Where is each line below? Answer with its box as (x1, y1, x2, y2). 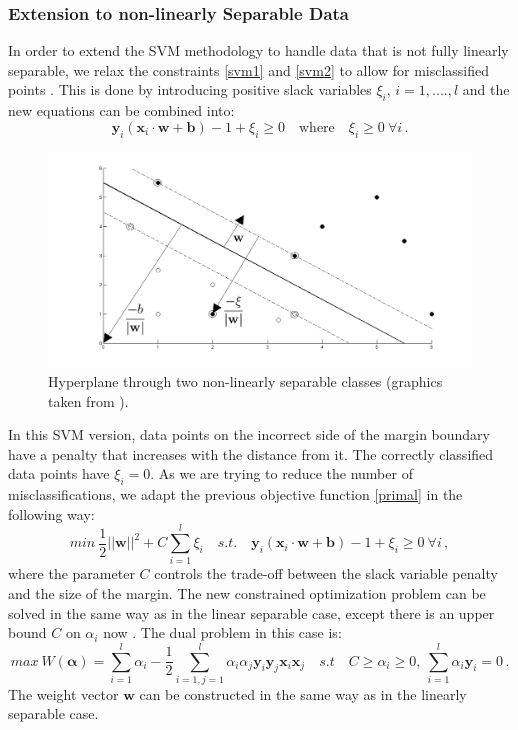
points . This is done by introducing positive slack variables (8, 79, 372, 100)
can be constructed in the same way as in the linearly (139, 683, 467, 704)
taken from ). (48, 390, 129, 411)
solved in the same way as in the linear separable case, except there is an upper (8, 602, 495, 623)
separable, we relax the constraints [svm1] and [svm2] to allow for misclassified (8, 59, 490, 80)
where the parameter (8, 563, 135, 584)
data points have (8, 463, 110, 484)
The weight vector (8, 683, 119, 704)
